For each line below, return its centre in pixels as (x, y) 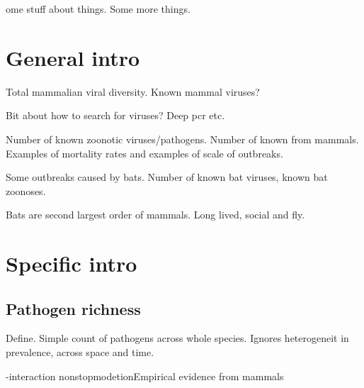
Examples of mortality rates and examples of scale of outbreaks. (144, 153)
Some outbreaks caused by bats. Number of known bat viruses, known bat (167, 177)
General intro (73, 57)
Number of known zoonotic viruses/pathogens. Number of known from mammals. (182, 139)
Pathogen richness (73, 308)
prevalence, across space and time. (80, 352)
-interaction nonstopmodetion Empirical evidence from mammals (145, 376)
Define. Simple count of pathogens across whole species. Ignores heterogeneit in (177, 338)
